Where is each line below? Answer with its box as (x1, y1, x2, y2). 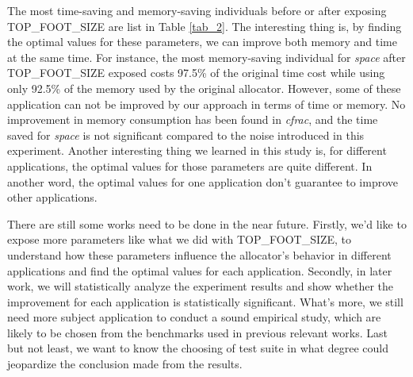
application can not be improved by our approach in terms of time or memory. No (7, 95, 406, 112)
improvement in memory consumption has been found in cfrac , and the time (7, 111, 378, 128)
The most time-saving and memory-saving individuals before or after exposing (7, 2, 387, 18)
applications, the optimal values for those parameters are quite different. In (7, 157, 373, 174)
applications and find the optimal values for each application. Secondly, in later (7, 262, 392, 279)
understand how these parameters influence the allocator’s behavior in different (7, 246, 392, 263)
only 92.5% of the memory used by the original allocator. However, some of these (7, 79, 401, 96)
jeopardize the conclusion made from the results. (7, 356, 243, 372)
